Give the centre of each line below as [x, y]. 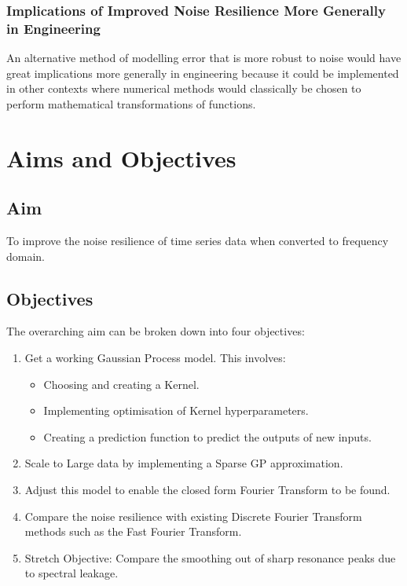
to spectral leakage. [71, 573]
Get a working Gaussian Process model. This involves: [155, 358]
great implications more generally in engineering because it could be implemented [203, 73]
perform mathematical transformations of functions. [131, 103]
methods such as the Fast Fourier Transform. [133, 531]
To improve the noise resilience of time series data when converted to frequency [198, 241]
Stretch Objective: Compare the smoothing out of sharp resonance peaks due [210, 557]
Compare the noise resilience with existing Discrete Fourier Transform [193, 516]
